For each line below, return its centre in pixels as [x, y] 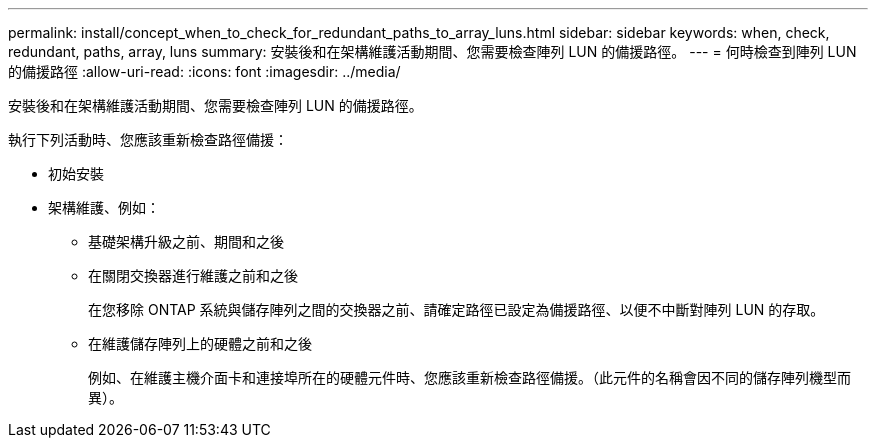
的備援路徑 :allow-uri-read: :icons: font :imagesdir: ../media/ [204, 71]
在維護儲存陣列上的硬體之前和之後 [200, 343]
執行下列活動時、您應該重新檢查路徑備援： [148, 139]
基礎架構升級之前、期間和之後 [186, 241]
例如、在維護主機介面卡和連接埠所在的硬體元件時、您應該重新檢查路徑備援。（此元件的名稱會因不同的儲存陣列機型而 [469, 377]
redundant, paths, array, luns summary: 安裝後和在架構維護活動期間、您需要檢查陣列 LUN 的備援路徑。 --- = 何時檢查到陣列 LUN [432, 51]
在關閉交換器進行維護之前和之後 [193, 275]
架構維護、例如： [104, 207]
